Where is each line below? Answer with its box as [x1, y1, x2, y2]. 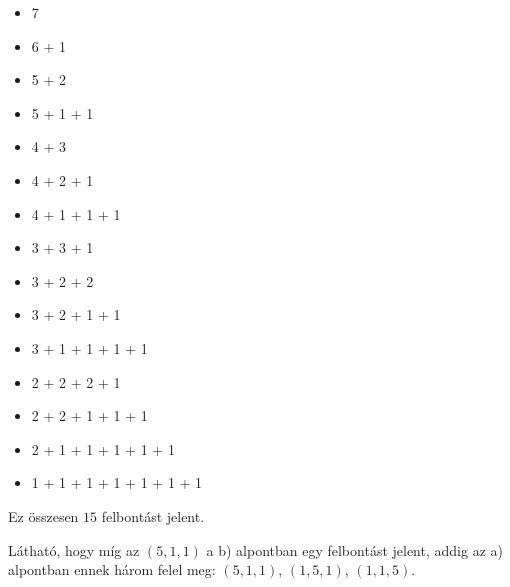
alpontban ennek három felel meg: [8, 559, 216, 580]
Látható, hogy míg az [8, 539, 140, 560]
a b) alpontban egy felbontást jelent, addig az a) [206, 539, 503, 560]
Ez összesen [8, 505, 79, 526]
